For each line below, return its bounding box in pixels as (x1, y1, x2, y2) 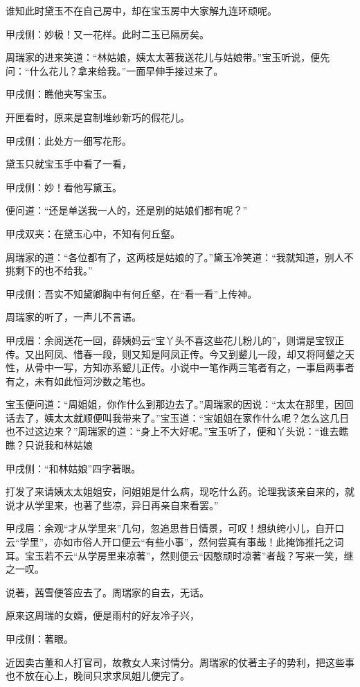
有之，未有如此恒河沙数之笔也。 (6, 373, 151, 388)
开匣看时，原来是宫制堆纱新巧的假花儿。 (6, 109, 190, 124)
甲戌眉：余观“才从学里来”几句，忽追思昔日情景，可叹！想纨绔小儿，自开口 (6, 521, 345, 535)
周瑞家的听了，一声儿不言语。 (6, 310, 141, 324)
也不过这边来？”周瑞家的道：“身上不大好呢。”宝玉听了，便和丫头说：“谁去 (6, 424, 339, 438)
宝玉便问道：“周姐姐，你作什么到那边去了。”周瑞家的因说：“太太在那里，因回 (6, 397, 354, 411)
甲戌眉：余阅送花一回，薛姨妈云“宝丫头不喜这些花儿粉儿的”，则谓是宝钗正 (6, 332, 345, 347)
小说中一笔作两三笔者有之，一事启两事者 (170, 360, 354, 375)
